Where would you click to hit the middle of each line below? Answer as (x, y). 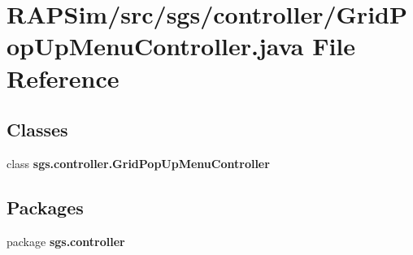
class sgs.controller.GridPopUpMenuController (138, 163)
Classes (37, 130)
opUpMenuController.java (155, 46)
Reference (63, 78)
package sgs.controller (66, 241)
